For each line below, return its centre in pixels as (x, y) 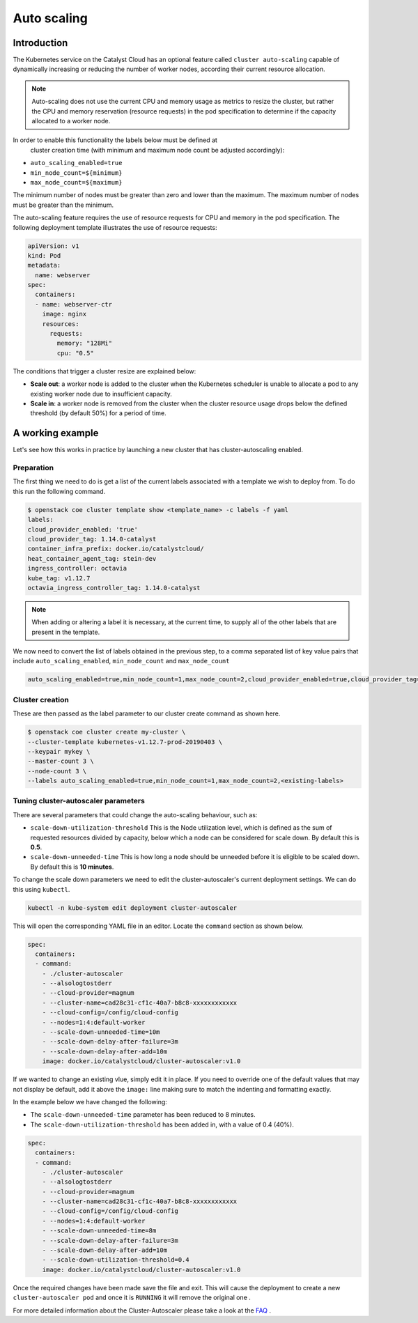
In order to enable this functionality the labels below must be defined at (115, 140)
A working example (56, 433)
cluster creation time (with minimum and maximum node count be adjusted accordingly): (157, 150)
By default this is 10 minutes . (72, 867)
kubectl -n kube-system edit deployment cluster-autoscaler (132, 908)
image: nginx (64, 314)
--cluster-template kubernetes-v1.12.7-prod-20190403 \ (125, 742)
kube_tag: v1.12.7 (59, 578)
